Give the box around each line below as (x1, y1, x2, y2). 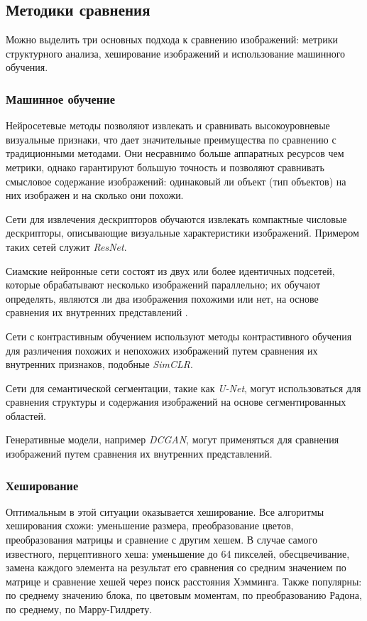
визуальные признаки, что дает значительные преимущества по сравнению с (6, 131, 336, 146)
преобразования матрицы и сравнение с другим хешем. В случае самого (6, 532, 317, 547)
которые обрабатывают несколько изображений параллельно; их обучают (6, 277, 321, 292)
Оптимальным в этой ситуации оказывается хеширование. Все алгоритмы (6, 504, 324, 519)
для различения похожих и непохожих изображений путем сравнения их (6, 342, 318, 357)
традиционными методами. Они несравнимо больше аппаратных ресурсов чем (6, 146, 344, 161)
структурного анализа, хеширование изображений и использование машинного (6, 45, 346, 60)
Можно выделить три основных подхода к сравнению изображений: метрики (6, 32, 338, 47)
